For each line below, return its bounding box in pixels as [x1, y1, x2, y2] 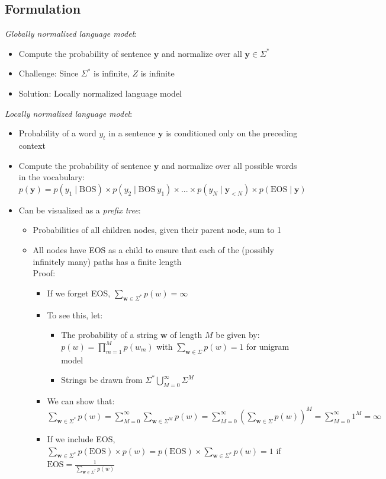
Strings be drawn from [61, 373, 143, 386]
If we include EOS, [47, 432, 115, 445]
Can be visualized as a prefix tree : [18, 203, 141, 216]
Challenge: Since [18, 67, 79, 79]
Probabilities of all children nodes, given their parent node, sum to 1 [33, 223, 282, 236]
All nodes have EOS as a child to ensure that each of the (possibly [33, 243, 274, 256]
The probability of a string [61, 328, 158, 341]
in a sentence [108, 127, 156, 139]
